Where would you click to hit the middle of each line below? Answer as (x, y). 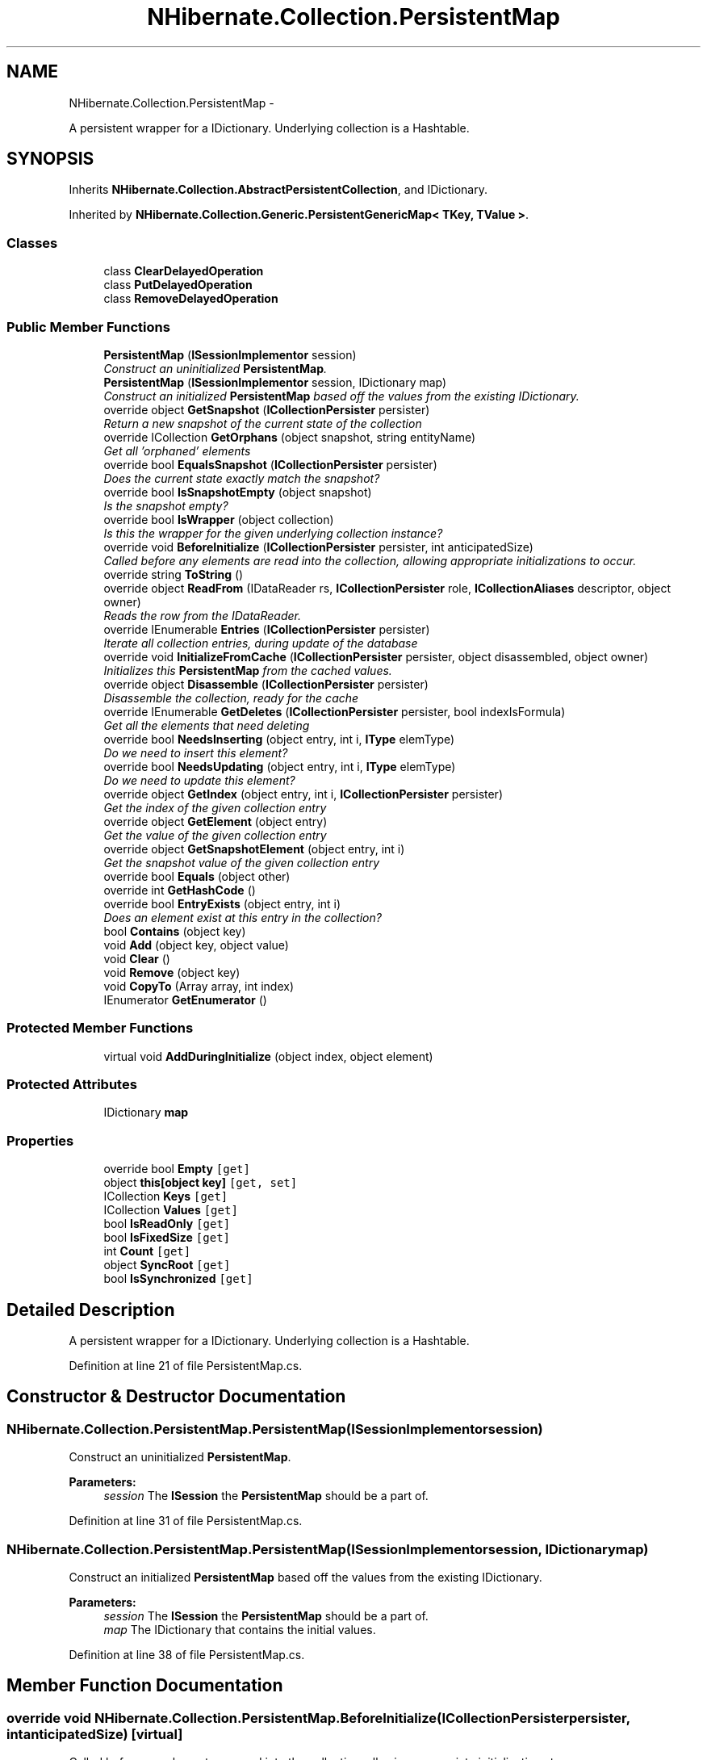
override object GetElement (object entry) (215, 821)
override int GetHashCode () (180, 890)
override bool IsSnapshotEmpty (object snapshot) (238, 492)
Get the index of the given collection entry (215, 807)
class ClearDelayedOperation (184, 271)
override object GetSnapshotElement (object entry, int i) (254, 849)
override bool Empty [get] (177, 1169)
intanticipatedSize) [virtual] (95, 1734)
